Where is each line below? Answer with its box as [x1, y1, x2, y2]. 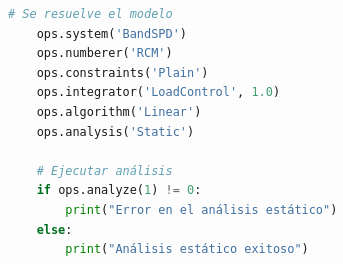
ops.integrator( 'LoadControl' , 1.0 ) [36, 85, 281, 100]
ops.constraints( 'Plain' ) [36, 65, 209, 80]
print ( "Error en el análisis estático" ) [65, 202, 338, 217]
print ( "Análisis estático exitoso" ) [65, 242, 309, 257]
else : [36, 222, 73, 237]
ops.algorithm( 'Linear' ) [36, 104, 202, 119]
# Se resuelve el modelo [8, 7, 173, 21]
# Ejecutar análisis [36, 163, 173, 178]
